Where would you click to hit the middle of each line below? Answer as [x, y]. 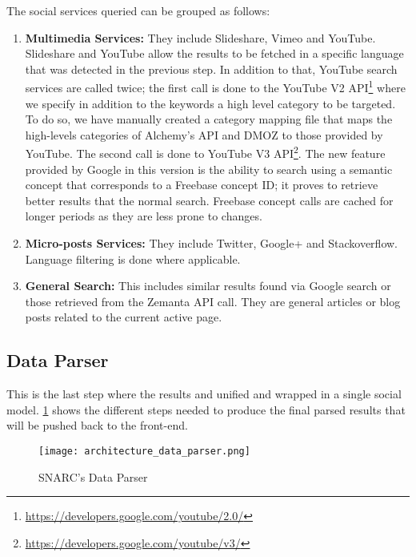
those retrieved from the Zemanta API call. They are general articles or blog [213, 301]
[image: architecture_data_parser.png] [144, 451]
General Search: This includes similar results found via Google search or [208, 286]
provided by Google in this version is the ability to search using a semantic [209, 169]
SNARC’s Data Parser [93, 476]
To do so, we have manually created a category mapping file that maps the [209, 119]
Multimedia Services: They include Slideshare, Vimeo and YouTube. [200, 37]
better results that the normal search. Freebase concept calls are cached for [209, 200]
